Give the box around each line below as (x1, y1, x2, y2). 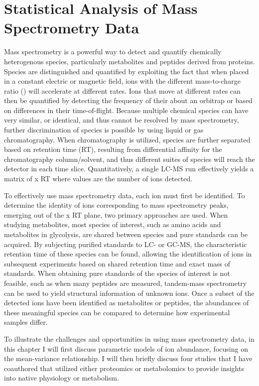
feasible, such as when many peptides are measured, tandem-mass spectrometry (4, 277, 247, 288)
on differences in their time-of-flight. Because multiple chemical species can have (4, 105, 249, 115)
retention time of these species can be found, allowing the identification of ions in (4, 249, 252, 259)
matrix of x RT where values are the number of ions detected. (4, 173, 193, 184)
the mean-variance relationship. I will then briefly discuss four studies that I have (4, 353, 253, 364)
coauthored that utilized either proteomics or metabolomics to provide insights (4, 363, 244, 373)
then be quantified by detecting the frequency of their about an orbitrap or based (4, 95, 253, 106)
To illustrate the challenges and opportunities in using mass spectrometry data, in (4, 333, 255, 344)
